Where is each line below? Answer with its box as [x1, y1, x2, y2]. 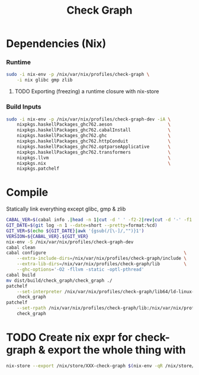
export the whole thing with [47, 344, 186, 357]
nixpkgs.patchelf [17, 166, 60, 172]
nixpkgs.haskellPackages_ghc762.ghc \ [17, 133, 171, 139]
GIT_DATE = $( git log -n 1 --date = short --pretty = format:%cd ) [6, 223, 158, 228]
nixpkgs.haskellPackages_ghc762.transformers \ [17, 149, 171, 155]
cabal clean [6, 244, 36, 250]
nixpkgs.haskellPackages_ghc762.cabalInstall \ [17, 127, 171, 134]
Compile [6, 186, 49, 199]
